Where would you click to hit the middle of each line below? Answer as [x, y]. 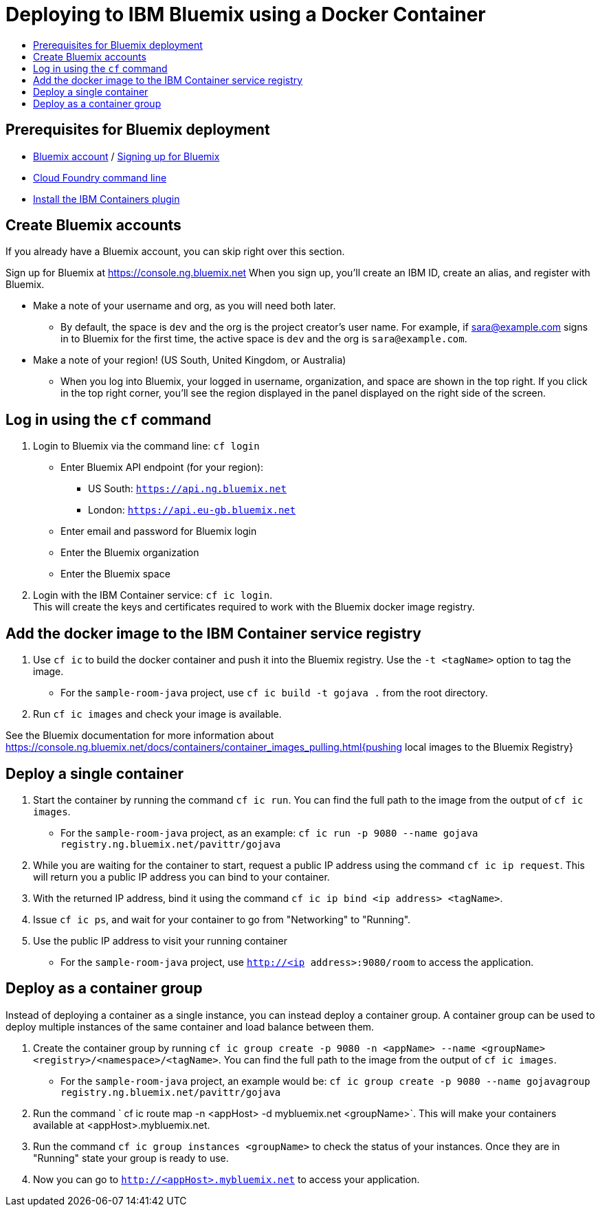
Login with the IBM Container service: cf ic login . [153, 595]
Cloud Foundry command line [100, 177]
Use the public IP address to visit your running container [160, 940]
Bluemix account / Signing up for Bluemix [126, 156]
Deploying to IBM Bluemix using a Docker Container [246, 14]
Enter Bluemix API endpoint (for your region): [162, 467]
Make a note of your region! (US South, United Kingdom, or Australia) [190, 360]
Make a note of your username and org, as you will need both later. [185, 306]
